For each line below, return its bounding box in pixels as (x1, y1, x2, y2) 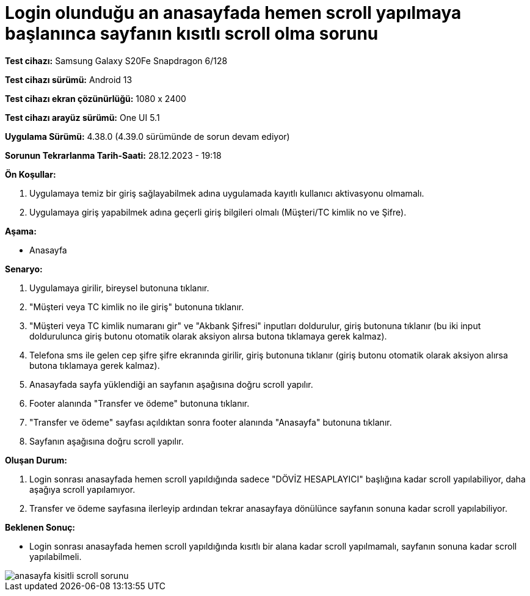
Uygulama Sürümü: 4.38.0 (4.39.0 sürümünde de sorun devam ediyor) (5, 131, 290, 142)
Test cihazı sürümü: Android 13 (5, 74, 132, 85)
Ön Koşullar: (5, 169, 56, 180)
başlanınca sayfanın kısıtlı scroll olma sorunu (5, 23, 379, 44)
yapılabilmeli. (29, 551, 82, 562)
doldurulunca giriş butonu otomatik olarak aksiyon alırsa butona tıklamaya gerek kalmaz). (29, 330, 387, 341)
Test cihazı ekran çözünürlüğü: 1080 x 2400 (5, 93, 186, 104)
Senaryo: (5, 263, 43, 274)
